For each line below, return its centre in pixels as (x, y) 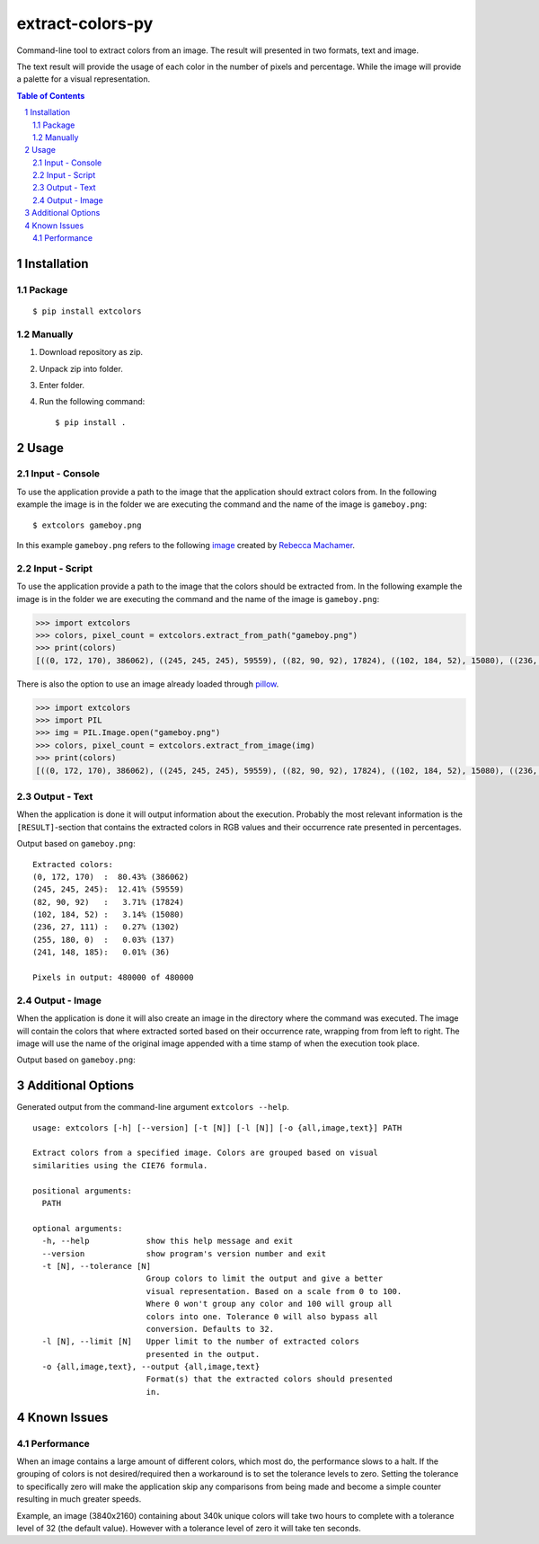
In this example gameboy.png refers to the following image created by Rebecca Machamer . (186, 546)
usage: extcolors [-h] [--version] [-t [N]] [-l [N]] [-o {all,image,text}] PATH (217, 1127)
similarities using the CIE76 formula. (120, 1165)
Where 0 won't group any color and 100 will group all (269, 1304)
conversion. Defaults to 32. (210, 1329)
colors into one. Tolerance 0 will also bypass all (262, 1316)
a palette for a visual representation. (84, 79)
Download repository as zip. (91, 352)
